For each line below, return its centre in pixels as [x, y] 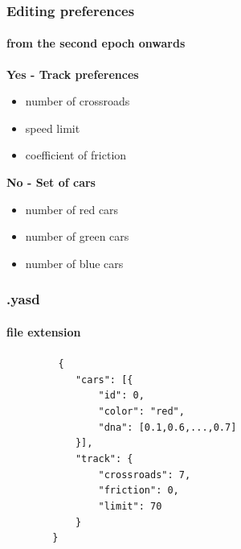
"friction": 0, [139, 491]
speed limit [53, 128]
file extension [44, 331]
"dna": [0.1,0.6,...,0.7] [167, 427]
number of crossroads [78, 101]
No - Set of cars [51, 182]
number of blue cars [74, 263]
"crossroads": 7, [145, 475]
